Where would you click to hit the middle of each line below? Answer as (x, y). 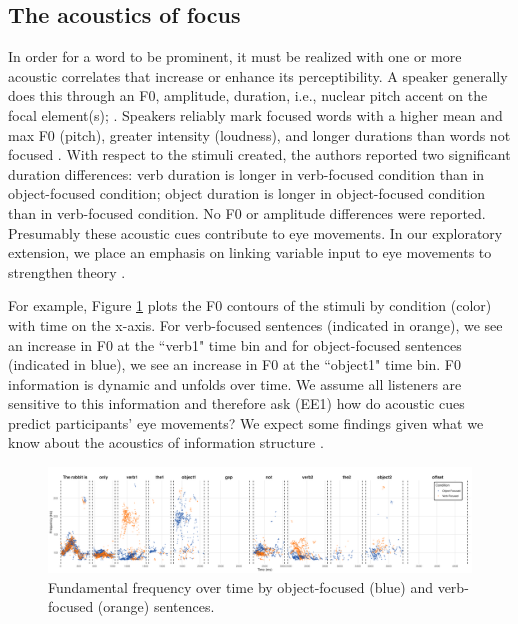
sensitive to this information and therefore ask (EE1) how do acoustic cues (236, 403)
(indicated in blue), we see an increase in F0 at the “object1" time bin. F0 (235, 364)
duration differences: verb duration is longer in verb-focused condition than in (246, 173)
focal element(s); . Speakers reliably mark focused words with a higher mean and (255, 114)
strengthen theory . (67, 271)
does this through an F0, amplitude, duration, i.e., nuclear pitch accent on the (248, 95)
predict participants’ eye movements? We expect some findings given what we (246, 422)
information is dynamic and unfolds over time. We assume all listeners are (235, 383)
